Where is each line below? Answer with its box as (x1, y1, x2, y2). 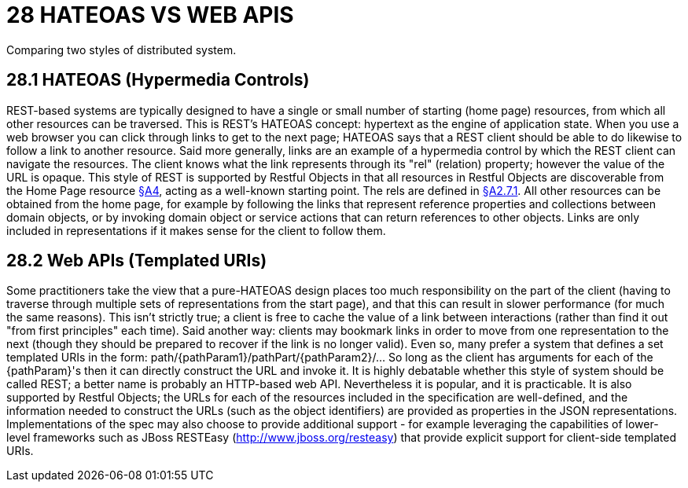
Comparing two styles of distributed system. (6, 42, 237, 57)
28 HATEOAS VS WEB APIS (6, 2, 294, 28)
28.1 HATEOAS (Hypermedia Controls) (6, 70, 310, 90)
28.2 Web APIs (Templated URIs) (6, 251, 267, 271)
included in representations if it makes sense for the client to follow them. (6, 223, 386, 237)
